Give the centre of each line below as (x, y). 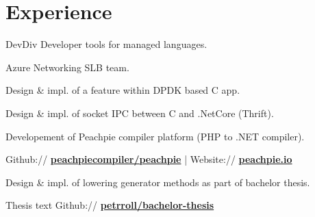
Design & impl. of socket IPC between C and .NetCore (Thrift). (140, 113)
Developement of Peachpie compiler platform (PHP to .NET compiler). (155, 136)
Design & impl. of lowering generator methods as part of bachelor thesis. (158, 182)
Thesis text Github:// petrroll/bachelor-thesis (110, 205)
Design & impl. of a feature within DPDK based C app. (123, 90)
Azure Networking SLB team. (67, 67)
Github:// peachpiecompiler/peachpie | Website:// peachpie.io (149, 159)
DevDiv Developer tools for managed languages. (106, 44)
